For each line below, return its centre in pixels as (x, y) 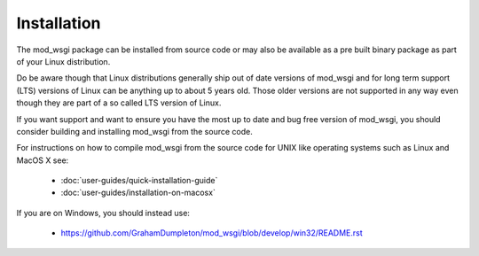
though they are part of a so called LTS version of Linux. (119, 103)
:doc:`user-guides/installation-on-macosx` (138, 193)
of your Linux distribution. (63, 61)
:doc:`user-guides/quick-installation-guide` (139, 181)
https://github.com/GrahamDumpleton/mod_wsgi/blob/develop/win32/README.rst (212, 233)
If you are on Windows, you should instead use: (103, 213)
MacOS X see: (43, 160)
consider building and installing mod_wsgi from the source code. (134, 131)
